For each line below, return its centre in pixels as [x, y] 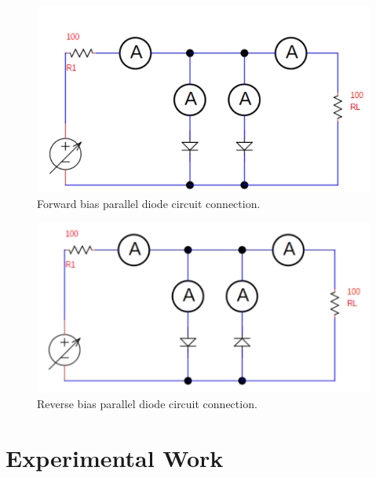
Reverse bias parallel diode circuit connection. [147, 403]
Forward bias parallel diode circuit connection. [149, 204]
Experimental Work [115, 457]
